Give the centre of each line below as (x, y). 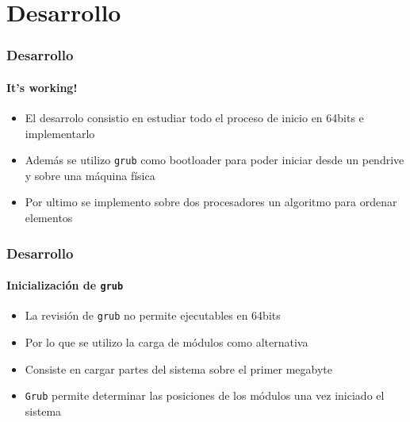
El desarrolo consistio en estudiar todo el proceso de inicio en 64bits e (194, 118)
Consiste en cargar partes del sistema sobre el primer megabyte (178, 368)
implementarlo (60, 133)
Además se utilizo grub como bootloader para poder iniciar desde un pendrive (215, 160)
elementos (49, 218)
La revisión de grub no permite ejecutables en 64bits (153, 315)
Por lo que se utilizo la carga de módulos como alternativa (167, 342)
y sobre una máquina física (90, 175)
